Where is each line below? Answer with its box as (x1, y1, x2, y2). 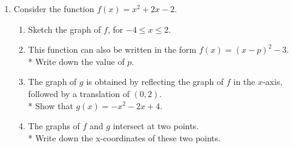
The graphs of (28, 119, 80, 132)
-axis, (262, 75, 283, 88)
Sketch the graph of (28, 22, 101, 35)
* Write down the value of (28, 55, 125, 67)
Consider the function (13, 2, 94, 15)
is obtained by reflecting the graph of (86, 75, 224, 88)
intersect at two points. (113, 119, 199, 132)
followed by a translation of (28, 87, 130, 99)
